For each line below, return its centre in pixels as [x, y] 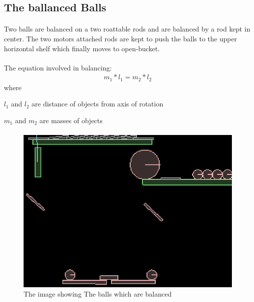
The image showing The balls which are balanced [98, 294]
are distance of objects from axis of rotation [98, 104]
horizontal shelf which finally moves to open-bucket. [82, 48]
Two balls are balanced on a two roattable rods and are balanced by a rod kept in [127, 29]
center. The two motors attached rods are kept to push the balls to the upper [121, 38]
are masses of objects [71, 120]
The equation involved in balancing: [58, 67]
